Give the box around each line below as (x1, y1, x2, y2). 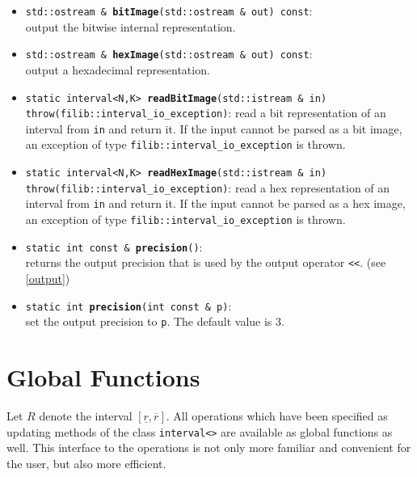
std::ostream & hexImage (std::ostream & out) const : (25, 45, 313, 62)
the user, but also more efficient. (6, 454, 166, 471)
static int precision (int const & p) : (25, 297, 232, 314)
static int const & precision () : (25, 238, 203, 255)
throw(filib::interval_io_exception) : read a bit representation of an (25, 104, 386, 121)
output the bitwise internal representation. (25, 18, 236, 35)
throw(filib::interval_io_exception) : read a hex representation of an (25, 179, 390, 196)
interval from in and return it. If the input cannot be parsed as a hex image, (25, 195, 406, 212)
